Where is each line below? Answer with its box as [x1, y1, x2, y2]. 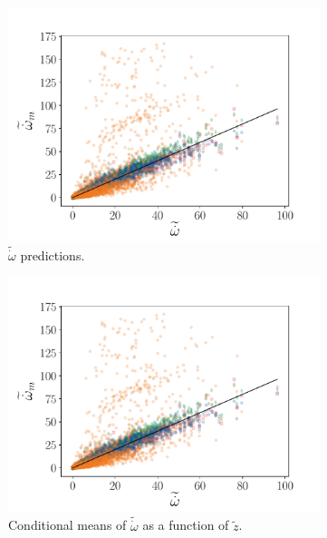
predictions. [20, 246, 85, 265]
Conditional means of [8, 515, 127, 534]
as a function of [142, 515, 229, 534]
